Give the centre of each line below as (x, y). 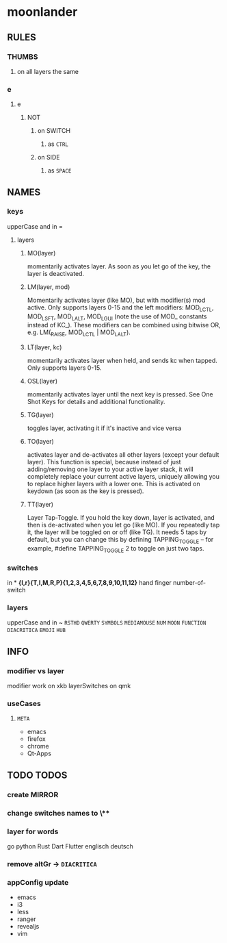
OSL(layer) (42, 381)
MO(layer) (41, 253)
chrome (38, 746)
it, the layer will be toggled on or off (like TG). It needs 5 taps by (117, 532)
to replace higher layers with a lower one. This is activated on (113, 484)
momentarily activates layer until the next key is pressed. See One (120, 394)
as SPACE (59, 171)
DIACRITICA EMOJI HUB (37, 631)
